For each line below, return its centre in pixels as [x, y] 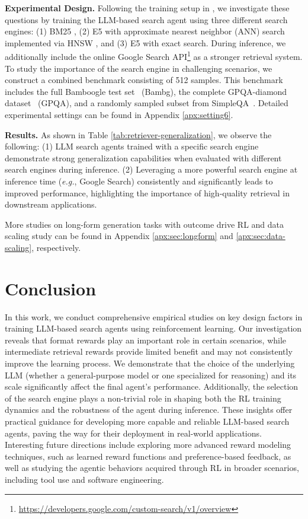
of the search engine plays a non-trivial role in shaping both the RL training [143, 398]
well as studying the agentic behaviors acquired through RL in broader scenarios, [152, 468]
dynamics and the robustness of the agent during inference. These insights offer [149, 410]
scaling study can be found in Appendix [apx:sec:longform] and [119, 236]
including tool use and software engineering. [84, 479]
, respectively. [56, 247]
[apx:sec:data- [261, 236]
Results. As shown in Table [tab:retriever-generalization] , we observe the [138, 134]
